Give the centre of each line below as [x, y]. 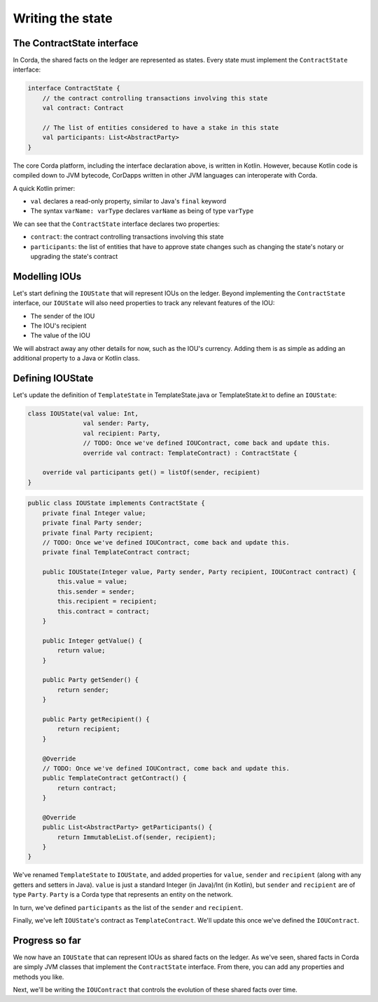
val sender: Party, [116, 423]
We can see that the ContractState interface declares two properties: [117, 224]
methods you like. [38, 977]
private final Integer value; [94, 513]
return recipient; [89, 729]
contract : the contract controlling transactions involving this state [127, 237]
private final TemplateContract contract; [116, 552]
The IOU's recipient [58, 326]
